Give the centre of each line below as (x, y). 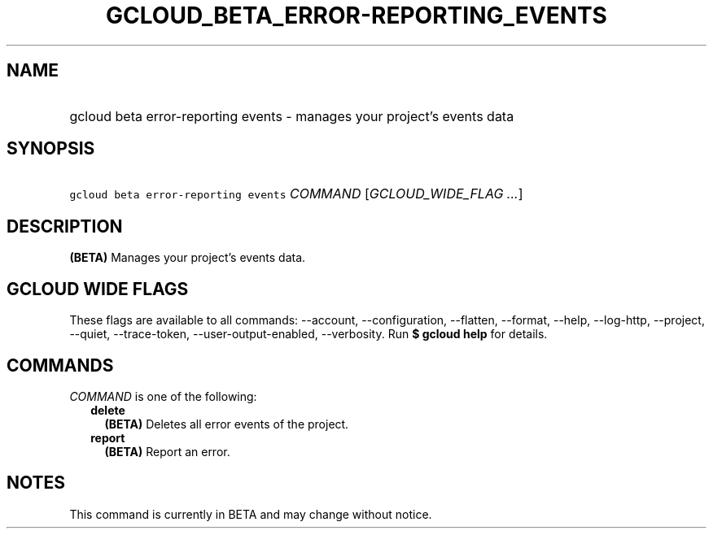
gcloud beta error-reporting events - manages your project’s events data (292, 116)
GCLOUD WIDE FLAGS (98, 289)
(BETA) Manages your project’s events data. (188, 258)
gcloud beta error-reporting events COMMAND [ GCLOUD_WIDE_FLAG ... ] (296, 194)
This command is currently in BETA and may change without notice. (251, 514)
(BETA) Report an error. (167, 451)
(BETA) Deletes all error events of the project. (227, 424)
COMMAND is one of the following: (163, 396)
